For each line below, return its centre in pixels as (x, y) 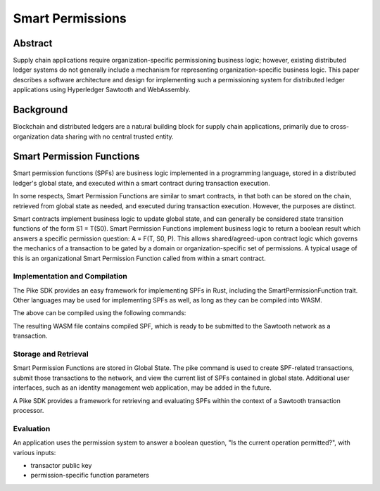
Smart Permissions (70, 18)
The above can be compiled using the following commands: (100, 313)
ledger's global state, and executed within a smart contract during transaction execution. (141, 183)
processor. (28, 410)
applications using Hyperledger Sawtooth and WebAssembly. (102, 90)
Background (40, 110)
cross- (340, 127)
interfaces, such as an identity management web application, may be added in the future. (142, 388)
